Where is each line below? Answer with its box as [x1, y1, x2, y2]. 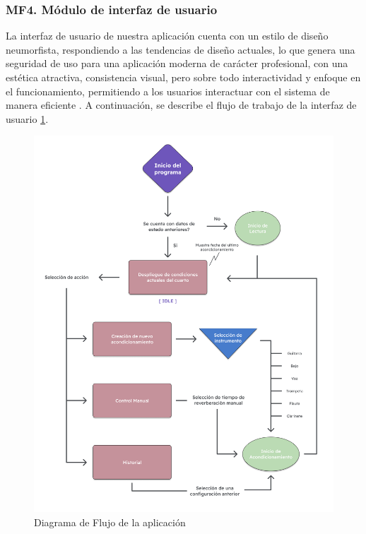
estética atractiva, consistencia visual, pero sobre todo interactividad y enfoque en [6, 70, 361, 84]
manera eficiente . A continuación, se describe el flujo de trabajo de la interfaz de [6, 97, 357, 112]
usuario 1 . [6, 111, 49, 126]
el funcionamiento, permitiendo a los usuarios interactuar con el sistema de [6, 83, 330, 98]
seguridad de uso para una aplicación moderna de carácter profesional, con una [6, 56, 348, 71]
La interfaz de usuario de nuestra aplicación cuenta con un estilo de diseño [6, 28, 329, 43]
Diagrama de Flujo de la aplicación [34, 514, 186, 529]
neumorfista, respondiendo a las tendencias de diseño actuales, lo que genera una [6, 42, 355, 57]
